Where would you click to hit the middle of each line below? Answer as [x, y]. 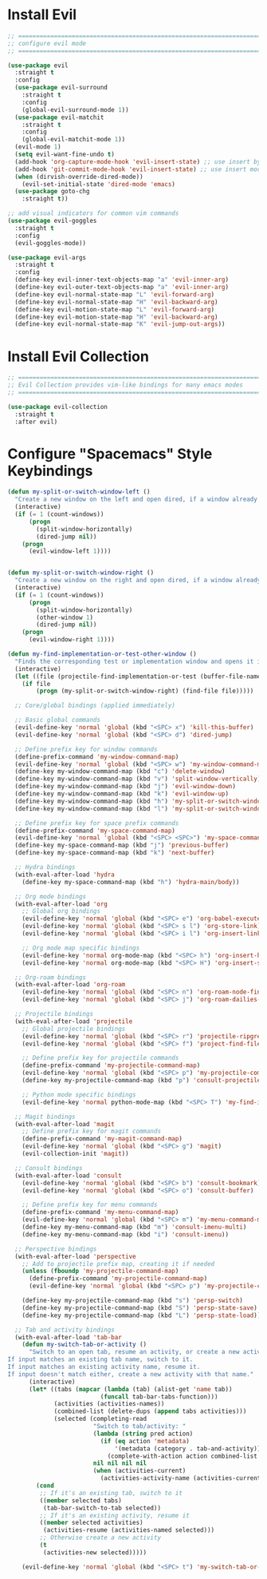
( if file [36, 684]
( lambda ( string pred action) [143, 1434]
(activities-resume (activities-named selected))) [129, 1530]
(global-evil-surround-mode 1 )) [75, 109]
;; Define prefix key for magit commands [91, 1132]
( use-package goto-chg [52, 192]
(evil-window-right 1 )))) [71, 640]
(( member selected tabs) [81, 1500]
